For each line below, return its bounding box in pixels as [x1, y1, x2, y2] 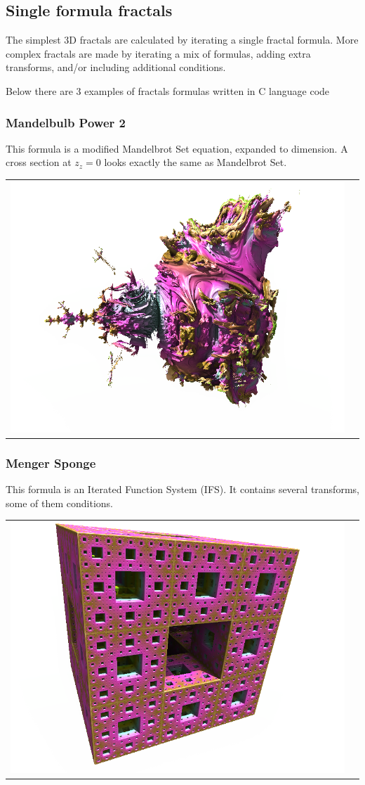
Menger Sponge [6, 454, 96, 471]
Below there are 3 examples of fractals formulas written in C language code [6, 83, 330, 98]
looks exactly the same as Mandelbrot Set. [104, 155, 287, 170]
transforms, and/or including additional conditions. [6, 60, 226, 75]
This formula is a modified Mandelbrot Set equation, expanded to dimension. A [6, 141, 348, 155]
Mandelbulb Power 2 [6, 113, 126, 131]
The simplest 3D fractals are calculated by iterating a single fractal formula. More [6, 32, 359, 47]
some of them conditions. [6, 495, 113, 510]
